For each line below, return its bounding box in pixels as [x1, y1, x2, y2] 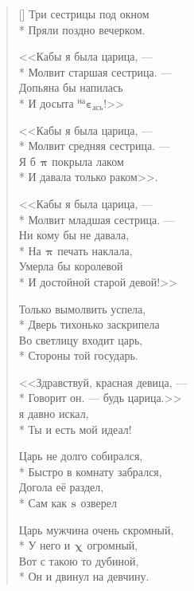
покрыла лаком [52, 152, 124, 169]
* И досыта [18, 94, 74, 111]
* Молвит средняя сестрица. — [18, 137, 170, 154]
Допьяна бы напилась [18, 79, 123, 96]
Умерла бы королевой [18, 258, 123, 274]
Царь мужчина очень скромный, [18, 521, 174, 538]
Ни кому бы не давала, [18, 227, 130, 243]
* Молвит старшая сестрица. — [18, 63, 173, 80]
